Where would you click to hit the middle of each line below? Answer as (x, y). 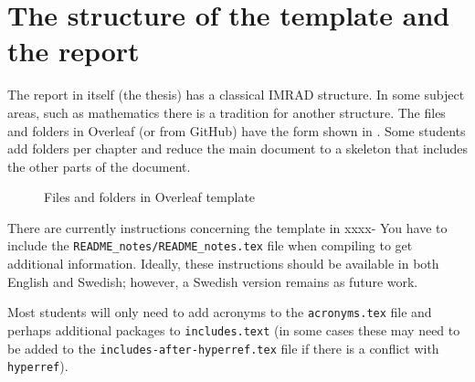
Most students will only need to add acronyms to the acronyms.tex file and (220, 312)
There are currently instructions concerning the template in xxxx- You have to (227, 227)
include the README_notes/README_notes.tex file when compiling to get (210, 245)
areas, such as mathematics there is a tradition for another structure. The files (227, 112)
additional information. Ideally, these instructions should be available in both (223, 264)
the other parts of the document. (99, 166)
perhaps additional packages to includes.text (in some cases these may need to (234, 329)
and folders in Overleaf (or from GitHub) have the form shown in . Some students (237, 130)
